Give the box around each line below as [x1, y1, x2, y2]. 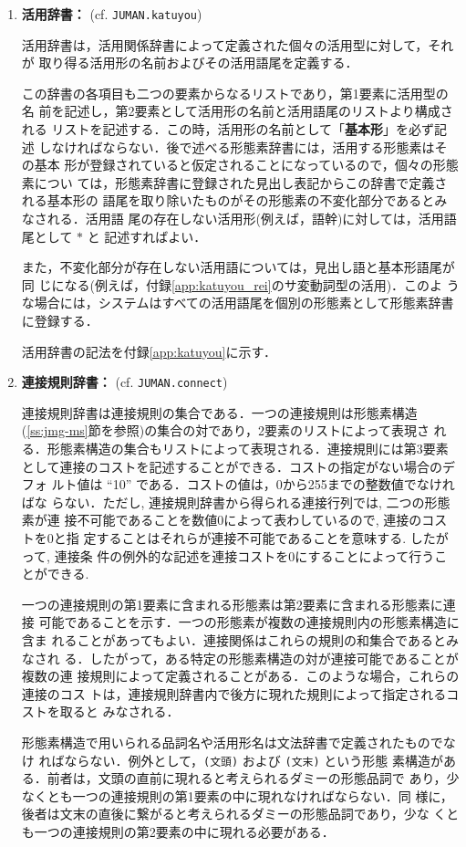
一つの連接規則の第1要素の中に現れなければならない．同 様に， [72, 786, 453, 805]
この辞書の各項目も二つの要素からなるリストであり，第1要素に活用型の [21, 83, 449, 102]
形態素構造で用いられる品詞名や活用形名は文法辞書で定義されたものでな [21, 732, 456, 751]
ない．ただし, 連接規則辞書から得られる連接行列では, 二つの [64, 492, 425, 511]
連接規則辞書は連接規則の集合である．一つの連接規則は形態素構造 [21, 403, 418, 422]
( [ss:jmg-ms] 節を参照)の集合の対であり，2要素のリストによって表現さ [21, 421, 430, 440]
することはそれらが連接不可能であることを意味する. [96, 528, 407, 547]
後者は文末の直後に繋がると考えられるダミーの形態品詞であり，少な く [21, 804, 447, 823]
